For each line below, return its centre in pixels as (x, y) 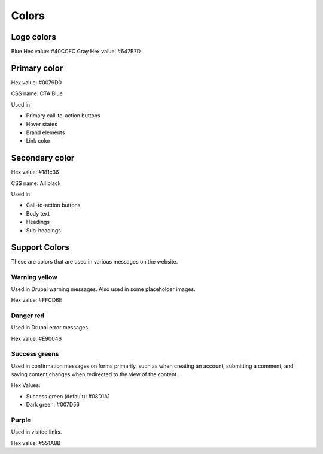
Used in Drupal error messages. (50, 328)
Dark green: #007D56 (53, 405)
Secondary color (43, 158)
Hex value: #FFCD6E (37, 300)
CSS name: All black (36, 183)
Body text (38, 213)
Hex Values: (26, 385)
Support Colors (40, 248)
